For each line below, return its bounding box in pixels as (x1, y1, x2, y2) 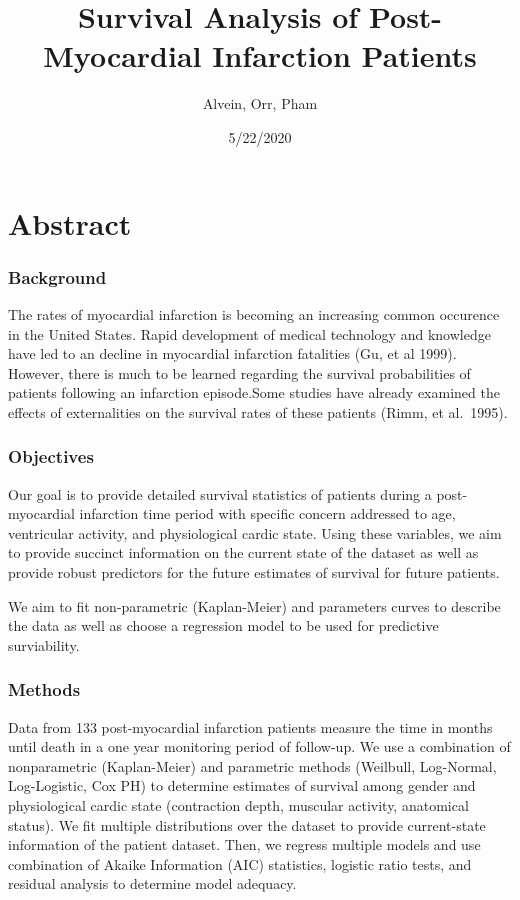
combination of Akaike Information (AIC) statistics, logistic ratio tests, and (8, 853, 472, 874)
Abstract (8, 202, 132, 243)
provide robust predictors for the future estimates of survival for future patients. (8, 562, 500, 583)
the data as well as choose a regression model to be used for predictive (8, 615, 439, 636)
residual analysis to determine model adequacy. (8, 873, 297, 894)
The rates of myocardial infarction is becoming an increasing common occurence (8, 303, 500, 324)
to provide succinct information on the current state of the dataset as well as (8, 542, 479, 563)
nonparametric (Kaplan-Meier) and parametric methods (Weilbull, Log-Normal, (8, 755, 497, 776)
